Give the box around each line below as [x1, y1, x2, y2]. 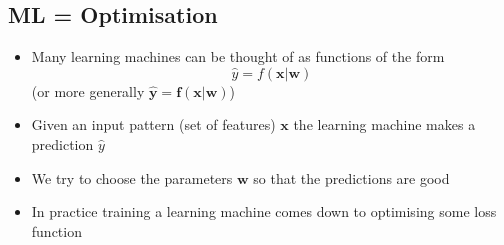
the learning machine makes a [293, 114, 476, 135]
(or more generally [31, 80, 145, 101]
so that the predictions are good [253, 167, 450, 188]
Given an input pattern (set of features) [31, 114, 276, 135]
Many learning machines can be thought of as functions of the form [31, 46, 445, 67]
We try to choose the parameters [31, 167, 233, 188]
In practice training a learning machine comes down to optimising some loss [31, 201, 497, 222]
